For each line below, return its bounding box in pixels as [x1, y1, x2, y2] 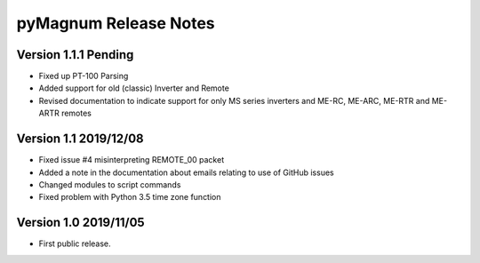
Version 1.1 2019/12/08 [16, 131, 144, 147]
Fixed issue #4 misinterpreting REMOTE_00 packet [38, 155, 225, 165]
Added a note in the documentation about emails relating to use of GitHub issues [38, 167, 334, 178]
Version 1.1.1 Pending [16, 47, 134, 62]
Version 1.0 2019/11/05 [16, 215, 146, 230]
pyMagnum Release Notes [16, 13, 215, 33]
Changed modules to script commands [38, 179, 181, 190]
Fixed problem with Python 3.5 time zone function [38, 192, 221, 203]
